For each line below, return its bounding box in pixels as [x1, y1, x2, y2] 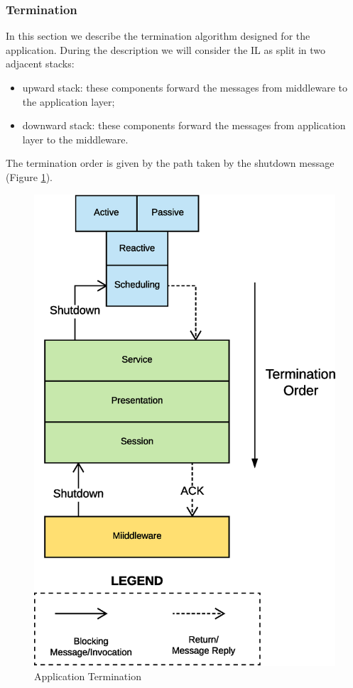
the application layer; [22, 94, 115, 109]
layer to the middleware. [22, 131, 129, 146]
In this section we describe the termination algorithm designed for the [6, 28, 310, 43]
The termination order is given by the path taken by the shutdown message [6, 155, 335, 170]
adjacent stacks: [6, 56, 75, 71]
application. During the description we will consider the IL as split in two [6, 42, 325, 57]
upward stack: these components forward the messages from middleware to [22, 80, 347, 94]
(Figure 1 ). [6, 169, 53, 184]
